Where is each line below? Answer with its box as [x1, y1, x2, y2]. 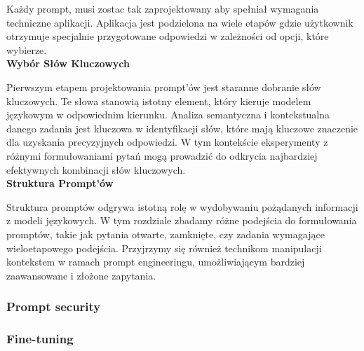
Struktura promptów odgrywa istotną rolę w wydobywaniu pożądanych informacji [6, 199, 358, 214]
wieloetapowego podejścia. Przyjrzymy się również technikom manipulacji [6, 240, 322, 255]
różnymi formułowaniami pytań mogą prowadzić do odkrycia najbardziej [6, 148, 318, 163]
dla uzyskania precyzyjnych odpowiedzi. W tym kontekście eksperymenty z [6, 135, 328, 149]
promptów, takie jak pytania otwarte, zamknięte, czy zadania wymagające [6, 226, 325, 241]
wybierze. [6, 42, 47, 57]
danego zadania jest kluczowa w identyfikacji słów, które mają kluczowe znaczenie [6, 121, 358, 135]
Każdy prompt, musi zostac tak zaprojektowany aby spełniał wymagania [6, 1, 319, 15]
